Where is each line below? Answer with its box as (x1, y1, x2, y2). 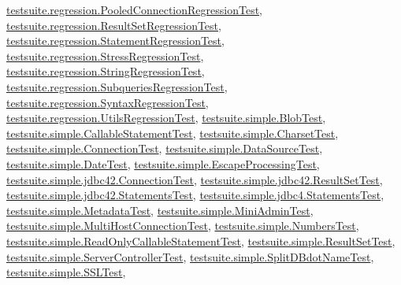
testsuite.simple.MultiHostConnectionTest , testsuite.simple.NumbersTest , (6, 217, 359, 234)
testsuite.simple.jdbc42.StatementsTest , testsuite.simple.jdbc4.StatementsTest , (6, 187, 384, 203)
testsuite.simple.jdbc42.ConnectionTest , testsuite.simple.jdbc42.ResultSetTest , (6, 171, 383, 187)
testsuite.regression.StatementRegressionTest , (6, 32, 225, 49)
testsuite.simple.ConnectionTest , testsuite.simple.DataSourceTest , (6, 140, 323, 157)
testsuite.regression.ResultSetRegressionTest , (6, 17, 221, 33)
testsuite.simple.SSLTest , (6, 264, 126, 280)
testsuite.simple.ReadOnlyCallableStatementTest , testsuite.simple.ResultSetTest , (6, 232, 395, 249)
